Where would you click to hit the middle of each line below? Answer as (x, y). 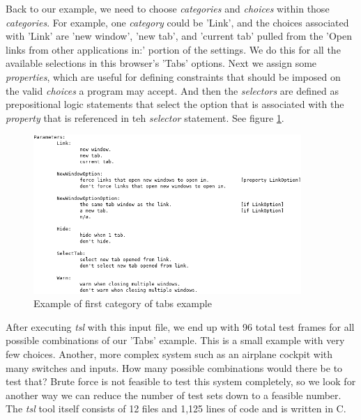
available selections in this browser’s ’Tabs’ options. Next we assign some (161, 63)
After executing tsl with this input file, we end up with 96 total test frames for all (180, 326)
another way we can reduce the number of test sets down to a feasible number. (174, 395)
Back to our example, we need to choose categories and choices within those (168, 8)
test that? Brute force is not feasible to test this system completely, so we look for (181, 381)
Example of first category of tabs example (123, 303)
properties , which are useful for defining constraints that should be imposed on (173, 76)
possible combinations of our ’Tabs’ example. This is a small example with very (175, 340)
